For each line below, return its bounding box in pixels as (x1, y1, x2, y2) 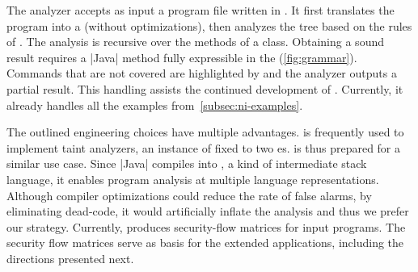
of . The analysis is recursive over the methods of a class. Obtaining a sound (6, 33, 384, 50)
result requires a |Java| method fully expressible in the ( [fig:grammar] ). (6, 48, 357, 65)
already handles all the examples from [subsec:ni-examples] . (6, 96, 303, 113)
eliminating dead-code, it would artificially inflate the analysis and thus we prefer (6, 203, 409, 220)
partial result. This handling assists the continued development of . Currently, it (6, 80, 403, 97)
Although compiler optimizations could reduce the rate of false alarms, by (6, 186, 372, 203)
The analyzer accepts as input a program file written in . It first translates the (6, 2, 395, 18)
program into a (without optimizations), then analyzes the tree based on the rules (6, 17, 412, 34)
